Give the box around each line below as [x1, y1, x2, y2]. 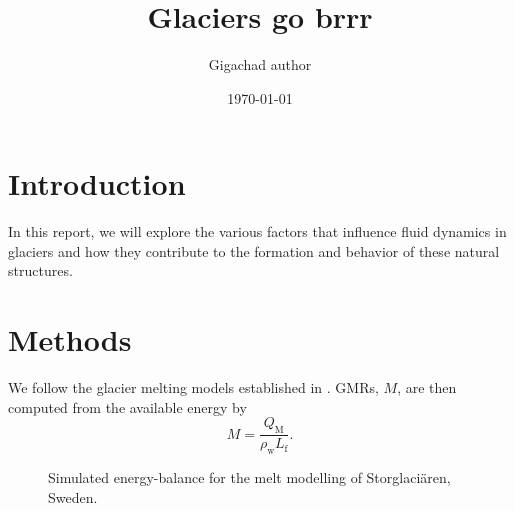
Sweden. [48, 486, 98, 507]
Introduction [8, 163, 186, 204]
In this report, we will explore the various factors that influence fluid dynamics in [8, 221, 507, 242]
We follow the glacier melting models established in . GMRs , [8, 377, 379, 398]
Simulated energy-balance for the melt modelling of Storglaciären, [48, 466, 451, 487]
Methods [8, 319, 132, 360]
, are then [397, 377, 457, 398]
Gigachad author [208, 54, 312, 75]
